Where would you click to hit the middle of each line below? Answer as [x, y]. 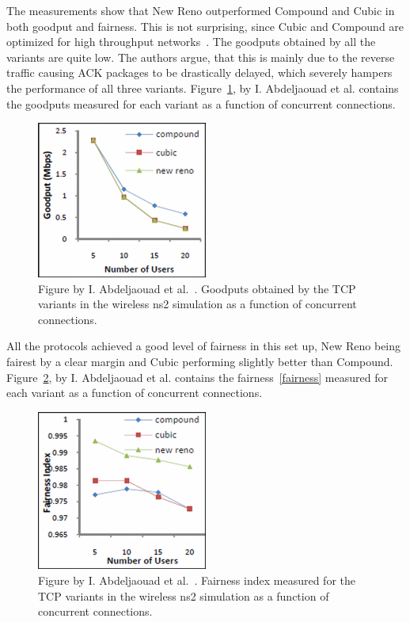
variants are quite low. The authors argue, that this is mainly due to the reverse [201, 57]
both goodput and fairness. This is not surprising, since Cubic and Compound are [205, 26]
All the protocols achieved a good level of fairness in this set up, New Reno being [204, 346]
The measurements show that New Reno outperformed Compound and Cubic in [201, 10]
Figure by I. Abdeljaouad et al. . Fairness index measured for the [197, 580]
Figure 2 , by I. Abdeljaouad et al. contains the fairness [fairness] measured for [197, 377]
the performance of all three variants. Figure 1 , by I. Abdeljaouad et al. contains [203, 88]
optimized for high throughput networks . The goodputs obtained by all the [191, 42]
